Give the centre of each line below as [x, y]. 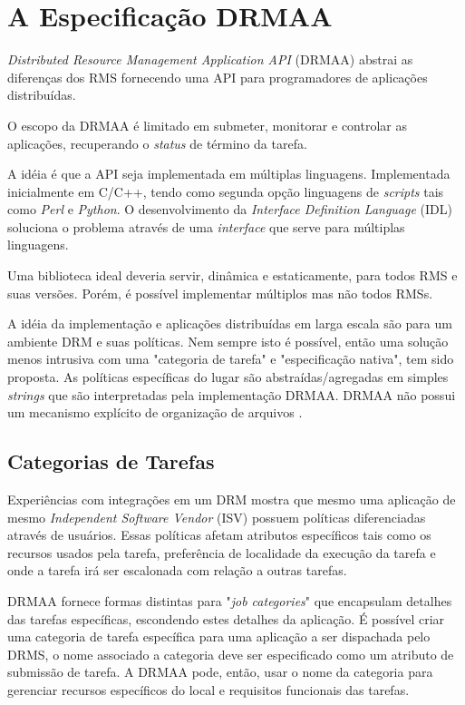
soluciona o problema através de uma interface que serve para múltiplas [206, 226]
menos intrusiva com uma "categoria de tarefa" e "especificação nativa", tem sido [231, 359]
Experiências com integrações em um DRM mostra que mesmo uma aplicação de [232, 499]
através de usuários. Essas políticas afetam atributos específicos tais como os [219, 535]
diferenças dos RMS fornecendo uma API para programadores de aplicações [218, 77]
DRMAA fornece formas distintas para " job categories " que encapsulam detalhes [230, 600]
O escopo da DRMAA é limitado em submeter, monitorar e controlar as [207, 125]
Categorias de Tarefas [111, 461]
